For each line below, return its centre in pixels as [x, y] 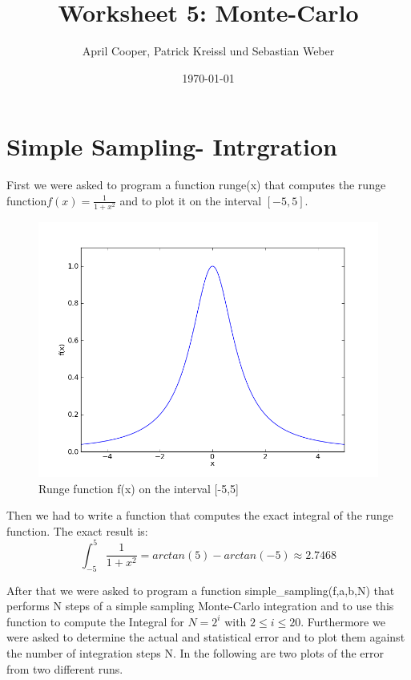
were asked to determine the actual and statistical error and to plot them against [206, 637]
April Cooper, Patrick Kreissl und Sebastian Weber [208, 51]
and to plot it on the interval [191, 200]
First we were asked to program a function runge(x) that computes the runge [196, 185]
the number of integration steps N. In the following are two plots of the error [195, 653]
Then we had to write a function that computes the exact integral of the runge [200, 515]
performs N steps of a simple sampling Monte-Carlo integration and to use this [200, 606]
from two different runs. [65, 668]
